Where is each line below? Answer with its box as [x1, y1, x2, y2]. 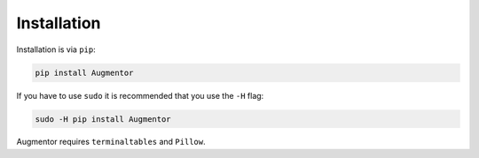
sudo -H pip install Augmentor [35, 114, 172, 124]
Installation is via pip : [16, 44, 97, 55]
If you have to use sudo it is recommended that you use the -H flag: [16, 90, 264, 101]
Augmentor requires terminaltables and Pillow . [16, 137, 206, 147]
